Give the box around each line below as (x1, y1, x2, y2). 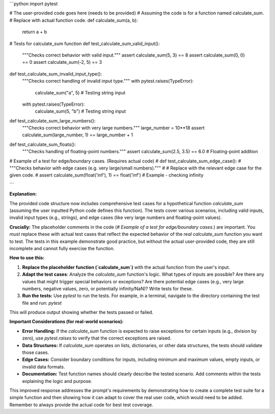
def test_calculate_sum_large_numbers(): (9, 117, 96, 124)
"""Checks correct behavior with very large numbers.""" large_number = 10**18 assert (22, 125, 205, 131)
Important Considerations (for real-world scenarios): (9, 319, 124, 325)
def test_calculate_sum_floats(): (9, 141, 76, 148)
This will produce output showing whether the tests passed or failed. (9, 309, 154, 315)
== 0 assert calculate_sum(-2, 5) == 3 (22, 59, 102, 65)
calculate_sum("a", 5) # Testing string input (35, 89, 126, 95)
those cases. (22, 350, 49, 356)
